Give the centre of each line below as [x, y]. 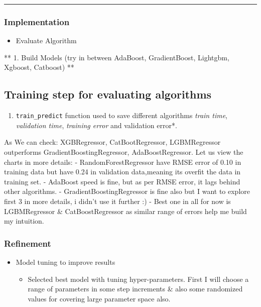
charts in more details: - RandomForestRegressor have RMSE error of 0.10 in [123, 162]
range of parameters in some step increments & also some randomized [135, 289]
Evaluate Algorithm [46, 40]
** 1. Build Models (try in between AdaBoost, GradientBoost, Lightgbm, [117, 57]
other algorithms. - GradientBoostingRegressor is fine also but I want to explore [127, 191]
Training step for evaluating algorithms [108, 94]
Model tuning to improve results [66, 262]
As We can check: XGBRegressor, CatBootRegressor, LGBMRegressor [112, 142]
